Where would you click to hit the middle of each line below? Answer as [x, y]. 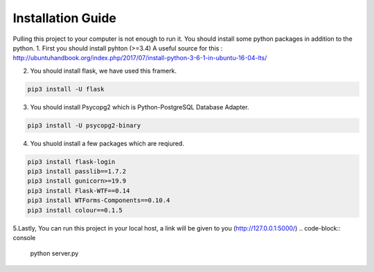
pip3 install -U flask [66, 89]
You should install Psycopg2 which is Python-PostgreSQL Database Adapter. [140, 107]
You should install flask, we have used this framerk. [103, 71]
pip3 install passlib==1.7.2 [77, 172]
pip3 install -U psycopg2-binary [84, 125]
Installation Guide [65, 18]
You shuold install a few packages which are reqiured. [107, 143]
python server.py [54, 253]
